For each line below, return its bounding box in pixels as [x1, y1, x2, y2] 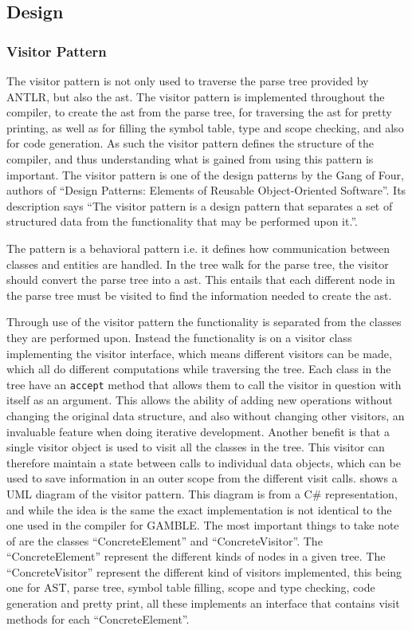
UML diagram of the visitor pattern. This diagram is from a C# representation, [6, 485, 398, 502]
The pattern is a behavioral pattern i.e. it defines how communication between [6, 239, 390, 256]
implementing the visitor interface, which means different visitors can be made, [6, 345, 392, 361]
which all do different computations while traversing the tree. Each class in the [6, 360, 391, 377]
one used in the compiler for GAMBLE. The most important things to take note [6, 517, 399, 534]
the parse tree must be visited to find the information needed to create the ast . [6, 286, 392, 303]
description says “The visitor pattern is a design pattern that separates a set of [6, 197, 393, 214]
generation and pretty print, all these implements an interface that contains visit [6, 595, 400, 612]
